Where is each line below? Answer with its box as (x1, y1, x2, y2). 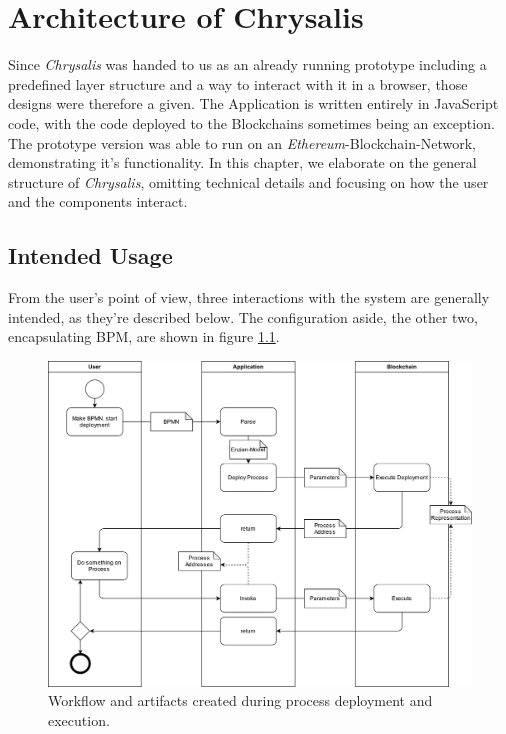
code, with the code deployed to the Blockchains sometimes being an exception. (8, 112, 495, 133)
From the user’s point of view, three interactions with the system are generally (8, 287, 490, 308)
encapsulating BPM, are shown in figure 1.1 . (8, 326, 280, 347)
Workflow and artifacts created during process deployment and (48, 690, 433, 711)
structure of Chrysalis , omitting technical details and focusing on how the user (8, 171, 489, 192)
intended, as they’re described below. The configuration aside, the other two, (8, 306, 478, 327)
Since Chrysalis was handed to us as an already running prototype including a (8, 54, 487, 75)
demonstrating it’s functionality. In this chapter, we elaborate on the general (8, 152, 477, 173)
